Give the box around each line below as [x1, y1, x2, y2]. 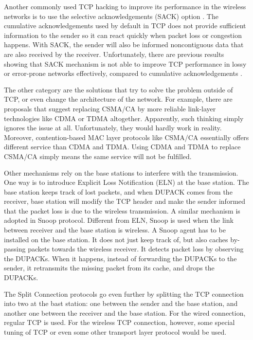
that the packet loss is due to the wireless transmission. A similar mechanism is [4, 205, 240, 215]
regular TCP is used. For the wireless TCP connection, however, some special [4, 317, 235, 327]
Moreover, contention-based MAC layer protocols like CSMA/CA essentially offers [4, 132, 249, 142]
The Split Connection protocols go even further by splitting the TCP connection [4, 288, 244, 299]
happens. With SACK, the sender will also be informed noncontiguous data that [4, 39, 244, 50]
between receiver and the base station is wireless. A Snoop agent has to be [4, 225, 226, 235]
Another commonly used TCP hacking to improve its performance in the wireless [4, 1, 246, 11]
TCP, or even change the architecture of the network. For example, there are [4, 94, 233, 104]
